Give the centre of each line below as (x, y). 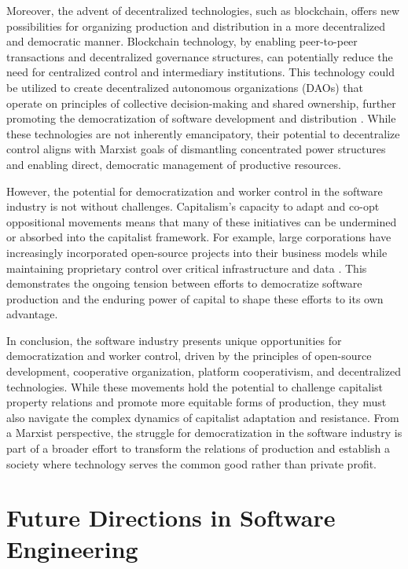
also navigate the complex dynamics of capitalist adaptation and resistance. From (203, 417)
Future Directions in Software (171, 518)
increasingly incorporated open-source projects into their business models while (197, 252)
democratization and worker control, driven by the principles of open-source (189, 356)
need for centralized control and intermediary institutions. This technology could (200, 72)
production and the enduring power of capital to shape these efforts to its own (195, 298)
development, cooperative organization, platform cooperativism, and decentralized (204, 371)
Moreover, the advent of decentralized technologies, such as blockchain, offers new (203, 10)
